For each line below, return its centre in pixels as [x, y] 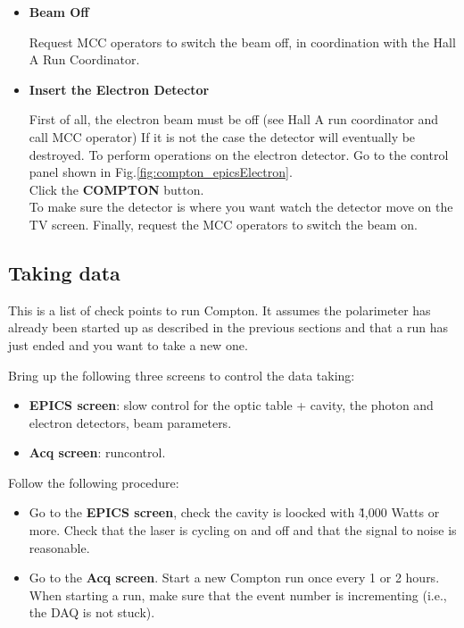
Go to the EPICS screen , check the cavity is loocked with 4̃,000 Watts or [234, 512]
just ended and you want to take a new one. [128, 344]
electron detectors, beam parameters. [130, 422]
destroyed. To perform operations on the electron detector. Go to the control [239, 154]
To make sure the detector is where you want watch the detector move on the [241, 207]
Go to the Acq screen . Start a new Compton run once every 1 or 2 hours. [234, 578]
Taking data [64, 272]
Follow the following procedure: [94, 482]
